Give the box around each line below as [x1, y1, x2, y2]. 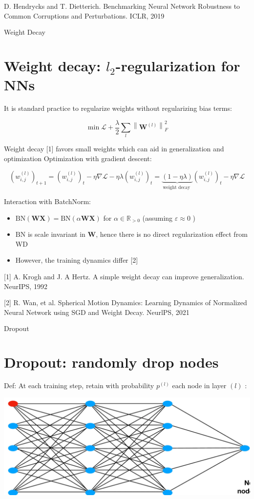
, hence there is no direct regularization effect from [96, 229, 248, 239]
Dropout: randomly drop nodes [4, 352, 219, 372]
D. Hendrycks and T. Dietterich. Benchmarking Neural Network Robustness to [4, 1, 240, 11]
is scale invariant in [27, 229, 85, 239]
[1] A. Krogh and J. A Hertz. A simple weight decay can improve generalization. [4, 271, 244, 282]
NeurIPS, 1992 [4, 281, 47, 291]
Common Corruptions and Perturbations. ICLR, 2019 [4, 10, 165, 21]
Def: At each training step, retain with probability [4, 380, 154, 391]
